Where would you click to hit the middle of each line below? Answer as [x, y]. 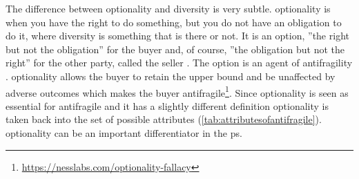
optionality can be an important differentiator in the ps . [124, 133]
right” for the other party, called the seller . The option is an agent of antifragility [179, 63]
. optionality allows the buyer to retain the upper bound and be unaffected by [171, 76]
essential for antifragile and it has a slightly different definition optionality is [167, 105]
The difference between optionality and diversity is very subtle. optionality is [168, 8]
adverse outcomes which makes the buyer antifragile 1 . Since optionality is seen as [177, 91]
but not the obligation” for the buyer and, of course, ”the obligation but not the [175, 49]
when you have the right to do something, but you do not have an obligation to [174, 22]
